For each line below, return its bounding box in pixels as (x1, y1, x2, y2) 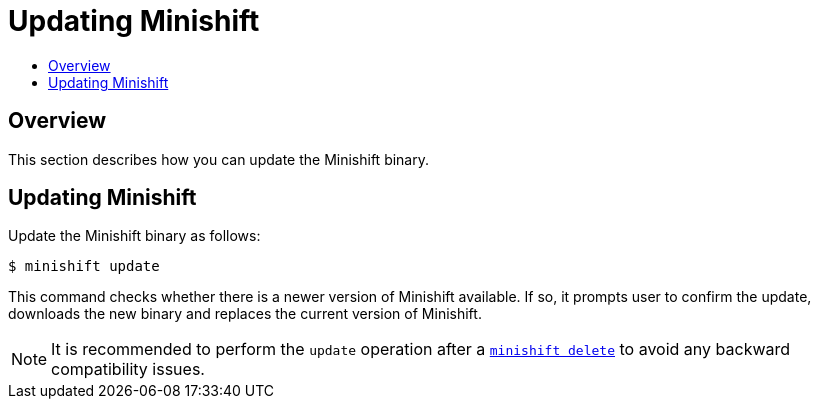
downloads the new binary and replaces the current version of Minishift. (8, 305, 482, 323)
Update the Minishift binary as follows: (8, 227, 261, 245)
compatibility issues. (51, 359, 205, 380)
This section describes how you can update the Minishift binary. (8, 150, 429, 168)
